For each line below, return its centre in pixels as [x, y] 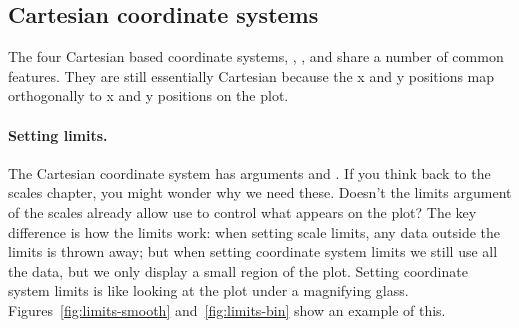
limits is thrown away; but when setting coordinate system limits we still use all [253, 251]
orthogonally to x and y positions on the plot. [148, 95]
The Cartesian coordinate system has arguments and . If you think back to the [249, 172]
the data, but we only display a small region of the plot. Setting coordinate [238, 270]
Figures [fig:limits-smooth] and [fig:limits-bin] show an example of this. [227, 309]
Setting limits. [58, 134]
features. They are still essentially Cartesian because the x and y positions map [251, 75]
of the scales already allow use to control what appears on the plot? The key [242, 211]
